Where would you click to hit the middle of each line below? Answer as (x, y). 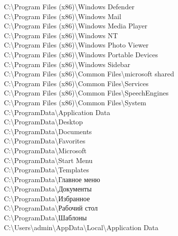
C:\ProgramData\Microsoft (45, 150)
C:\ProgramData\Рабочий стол (51, 208)
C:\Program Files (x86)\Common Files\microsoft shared (89, 74)
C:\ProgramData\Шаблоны (45, 218)
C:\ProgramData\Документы (48, 189)
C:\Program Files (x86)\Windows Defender (69, 6)
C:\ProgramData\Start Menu (48, 160)
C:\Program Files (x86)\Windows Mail (63, 16)
